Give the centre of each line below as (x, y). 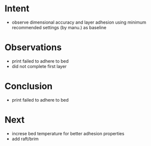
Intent (17, 9)
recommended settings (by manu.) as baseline (59, 27)
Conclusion (29, 86)
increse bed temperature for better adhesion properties (68, 133)
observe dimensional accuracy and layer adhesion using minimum (79, 22)
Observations (33, 48)
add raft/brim (25, 139)
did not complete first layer (39, 66)
